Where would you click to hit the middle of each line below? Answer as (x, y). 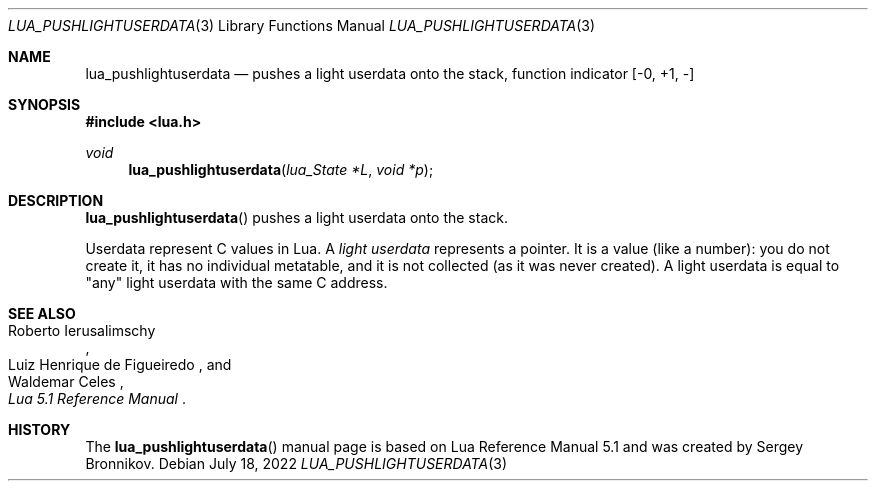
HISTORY (39, 429)
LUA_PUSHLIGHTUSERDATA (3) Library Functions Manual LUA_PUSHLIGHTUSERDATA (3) (302, 25)
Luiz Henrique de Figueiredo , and (120, 364)
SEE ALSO (42, 313)
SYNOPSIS (44, 104)
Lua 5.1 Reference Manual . (97, 398)
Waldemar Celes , (66, 381)
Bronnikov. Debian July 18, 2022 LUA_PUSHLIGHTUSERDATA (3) (296, 463)
